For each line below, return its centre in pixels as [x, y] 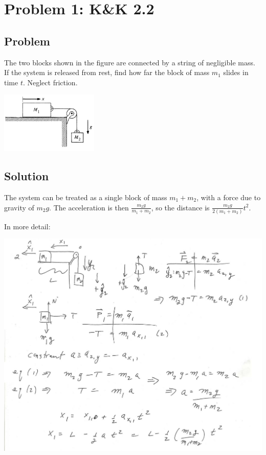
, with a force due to [229, 197]
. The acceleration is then [89, 207]
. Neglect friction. [50, 82]
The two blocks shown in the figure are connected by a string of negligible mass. [130, 62]
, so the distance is [180, 207]
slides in [236, 72]
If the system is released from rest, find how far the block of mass [107, 72]
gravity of [19, 207]
